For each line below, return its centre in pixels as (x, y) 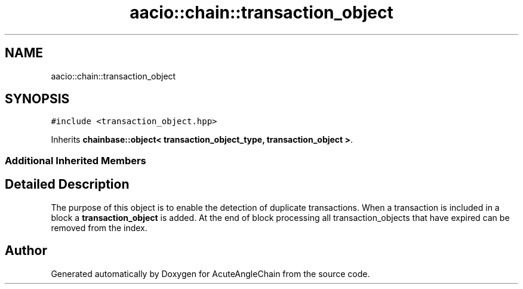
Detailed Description (67, 185)
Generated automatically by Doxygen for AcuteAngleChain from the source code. (210, 273)
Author (26, 251)
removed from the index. (99, 227)
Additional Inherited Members (76, 160)
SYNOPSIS (37, 99)
